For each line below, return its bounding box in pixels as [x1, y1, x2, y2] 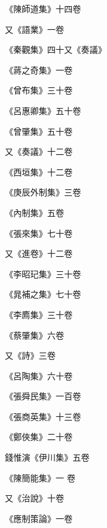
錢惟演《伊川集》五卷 [5, 451, 89, 464]
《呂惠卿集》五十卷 [5, 104, 81, 117]
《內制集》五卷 [5, 206, 64, 218]
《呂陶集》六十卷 [5, 369, 73, 382]
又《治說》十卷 [5, 492, 64, 504]
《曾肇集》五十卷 [5, 124, 73, 137]
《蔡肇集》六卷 [5, 328, 64, 341]
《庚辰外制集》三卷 [5, 186, 81, 198]
